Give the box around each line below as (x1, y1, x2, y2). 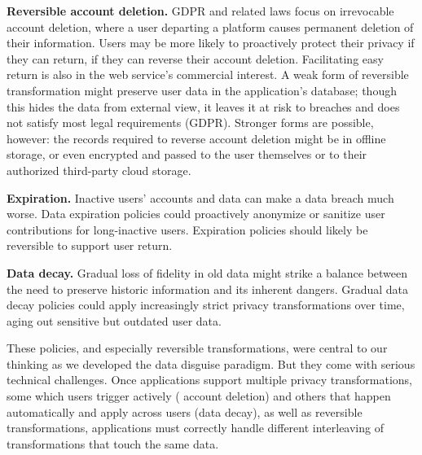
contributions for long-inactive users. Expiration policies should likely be (7, 221, 368, 238)
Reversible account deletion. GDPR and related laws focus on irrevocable (7, 2, 394, 19)
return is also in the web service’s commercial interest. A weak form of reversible (7, 66, 409, 83)
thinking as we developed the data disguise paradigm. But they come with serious (7, 355, 415, 372)
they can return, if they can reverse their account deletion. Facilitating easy (7, 50, 384, 67)
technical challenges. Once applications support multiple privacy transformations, (7, 371, 412, 388)
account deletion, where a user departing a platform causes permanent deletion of (7, 18, 414, 35)
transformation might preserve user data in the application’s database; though (7, 81, 397, 98)
